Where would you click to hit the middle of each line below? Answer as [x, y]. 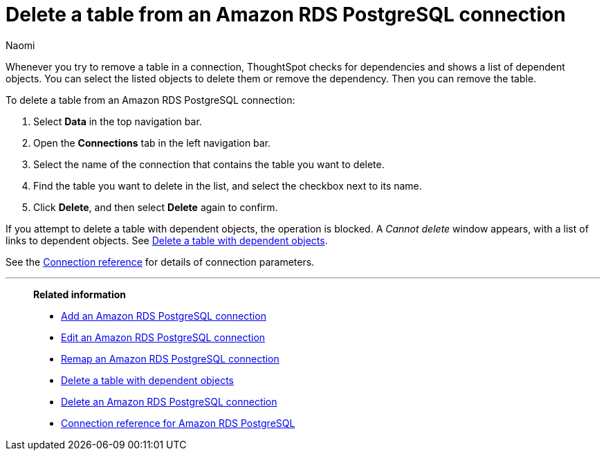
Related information [80, 294]
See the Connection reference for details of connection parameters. [160, 262]
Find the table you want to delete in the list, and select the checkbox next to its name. [228, 185]
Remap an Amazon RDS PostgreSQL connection [170, 358]
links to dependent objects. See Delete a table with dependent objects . [167, 240]
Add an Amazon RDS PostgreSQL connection [164, 316]
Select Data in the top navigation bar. [118, 121]
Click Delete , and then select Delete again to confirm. [156, 207]
